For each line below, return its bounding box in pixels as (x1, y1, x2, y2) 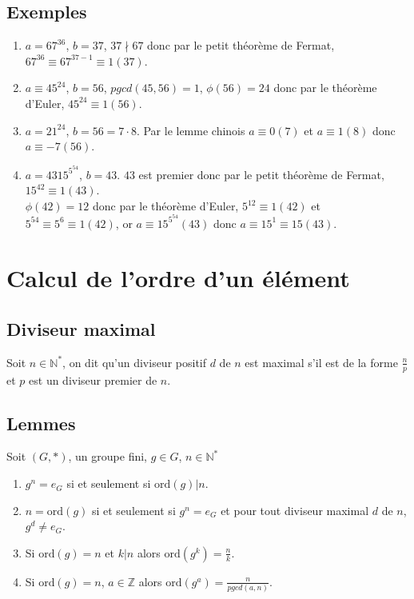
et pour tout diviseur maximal (221, 501, 369, 518)
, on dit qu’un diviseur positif (62, 353, 207, 370)
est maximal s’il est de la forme (245, 353, 398, 370)
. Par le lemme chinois (136, 122, 245, 138)
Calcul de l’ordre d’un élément (6, 262, 350, 294)
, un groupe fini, (68, 448, 147, 465)
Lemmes (6, 410, 76, 435)
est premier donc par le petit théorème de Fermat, (138, 166, 384, 182)
